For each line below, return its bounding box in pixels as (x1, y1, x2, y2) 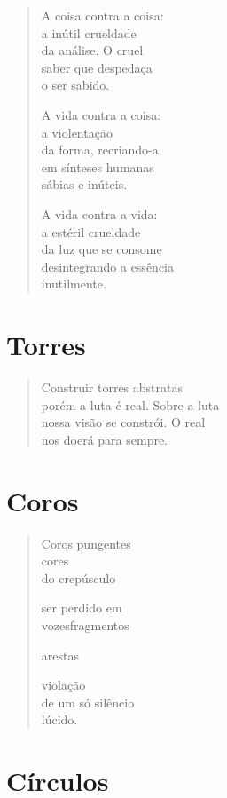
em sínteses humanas (41, 157, 154, 176)
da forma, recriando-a (41, 140, 159, 159)
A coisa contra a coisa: (41, 6, 164, 24)
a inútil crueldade (41, 23, 137, 42)
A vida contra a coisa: (41, 105, 161, 123)
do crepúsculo (41, 568, 116, 587)
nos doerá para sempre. (41, 430, 168, 448)
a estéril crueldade (41, 222, 141, 241)
